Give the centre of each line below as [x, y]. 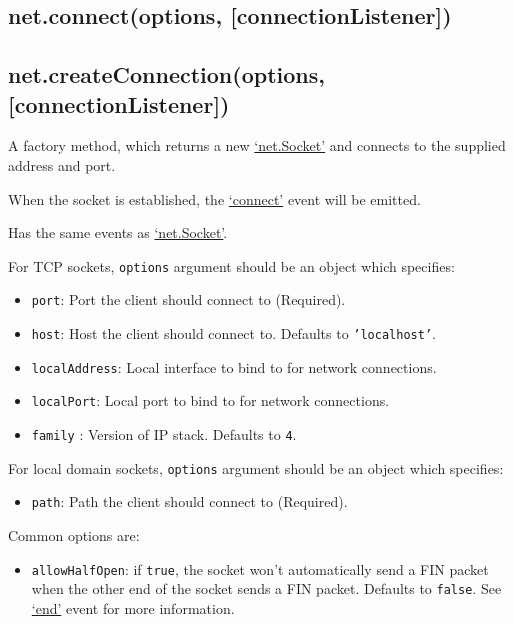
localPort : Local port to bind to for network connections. [210, 400]
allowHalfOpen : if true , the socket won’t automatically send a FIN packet [260, 568]
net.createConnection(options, [166, 74]
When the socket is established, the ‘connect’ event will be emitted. [214, 198]
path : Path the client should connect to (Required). [189, 501]
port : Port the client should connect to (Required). [188, 299]
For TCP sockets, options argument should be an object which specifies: [231, 265]
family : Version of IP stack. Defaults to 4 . [164, 434]
